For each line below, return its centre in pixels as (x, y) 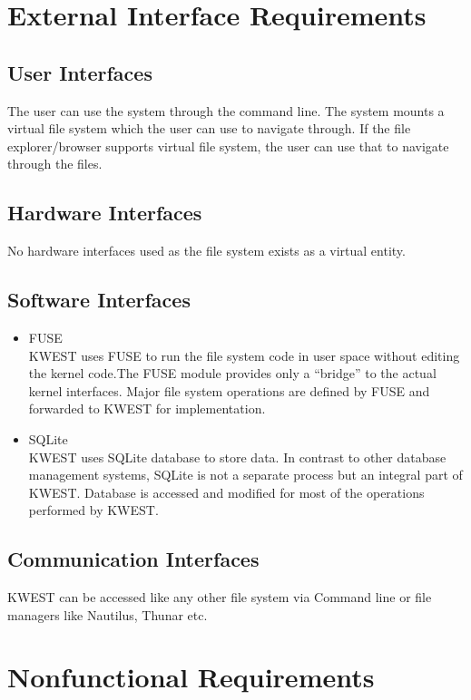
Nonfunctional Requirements (191, 677)
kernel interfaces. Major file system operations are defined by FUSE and (229, 390)
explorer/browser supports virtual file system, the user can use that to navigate (228, 146)
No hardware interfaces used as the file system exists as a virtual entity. (206, 251)
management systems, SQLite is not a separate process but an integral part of (245, 475)
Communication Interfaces (133, 559)
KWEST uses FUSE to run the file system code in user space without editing (244, 355)
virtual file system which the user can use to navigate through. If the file (209, 128)
